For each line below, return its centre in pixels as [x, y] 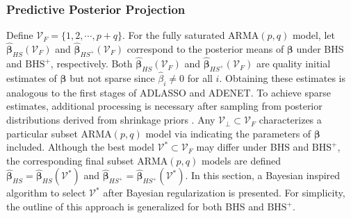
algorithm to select [46, 193]
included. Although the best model [80, 147]
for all [200, 78]
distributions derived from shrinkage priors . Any [111, 120]
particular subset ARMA [59, 133]
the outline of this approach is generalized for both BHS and [135, 207]
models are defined [241, 160]
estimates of [32, 78]
